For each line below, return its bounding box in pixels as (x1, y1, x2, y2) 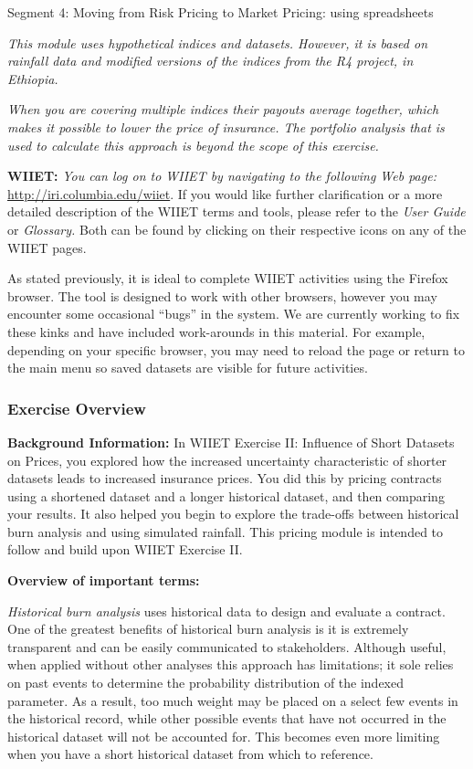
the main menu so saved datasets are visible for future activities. (7, 358, 368, 377)
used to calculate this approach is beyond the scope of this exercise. (7, 135, 379, 154)
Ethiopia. (7, 68, 58, 88)
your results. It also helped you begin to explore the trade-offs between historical (7, 504, 459, 523)
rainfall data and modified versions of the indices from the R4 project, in (7, 51, 414, 70)
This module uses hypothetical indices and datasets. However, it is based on (7, 33, 428, 52)
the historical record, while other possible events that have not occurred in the (7, 709, 447, 728)
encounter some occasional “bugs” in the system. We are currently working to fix (7, 304, 460, 323)
